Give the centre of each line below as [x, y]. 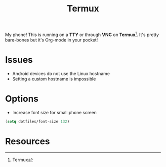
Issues [19, 60]
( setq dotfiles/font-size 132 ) [37, 122]
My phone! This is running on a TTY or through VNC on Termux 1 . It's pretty [82, 34]
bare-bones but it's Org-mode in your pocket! [52, 40]
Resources [28, 141]
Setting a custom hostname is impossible [54, 79]
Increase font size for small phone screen [55, 112]
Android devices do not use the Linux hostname [61, 73]
